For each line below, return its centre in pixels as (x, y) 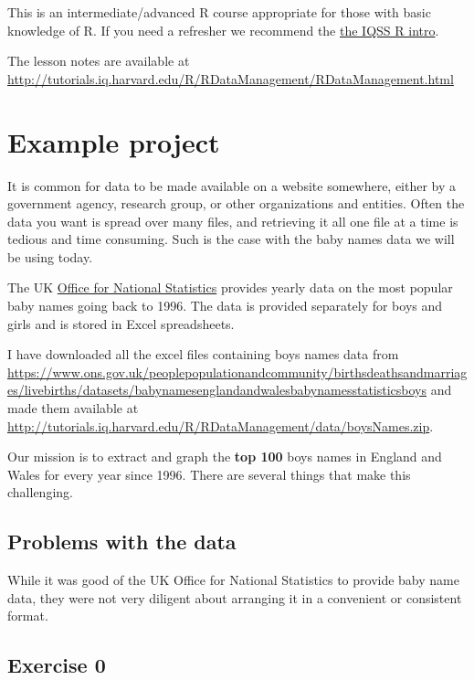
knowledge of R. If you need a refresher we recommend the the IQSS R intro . (223, 30)
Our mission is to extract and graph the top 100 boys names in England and (225, 457)
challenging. (40, 492)
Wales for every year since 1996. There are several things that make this (209, 474)
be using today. (50, 256)
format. (28, 616)
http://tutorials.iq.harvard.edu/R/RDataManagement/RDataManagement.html (231, 78)
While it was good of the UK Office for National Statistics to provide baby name (233, 580)
